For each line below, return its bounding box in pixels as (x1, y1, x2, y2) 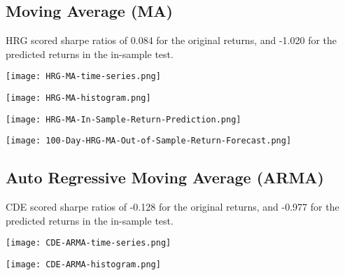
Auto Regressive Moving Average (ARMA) (6, 167, 324, 188)
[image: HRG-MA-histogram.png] (6, 93, 151, 104)
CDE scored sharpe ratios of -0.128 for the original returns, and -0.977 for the (6, 199, 339, 214)
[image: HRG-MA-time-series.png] (6, 71, 161, 82)
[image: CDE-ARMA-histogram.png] (6, 260, 161, 270)
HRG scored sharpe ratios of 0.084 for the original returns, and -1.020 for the (6, 33, 337, 48)
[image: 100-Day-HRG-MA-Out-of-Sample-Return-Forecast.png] (6, 136, 292, 146)
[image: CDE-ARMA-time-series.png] (6, 238, 171, 248)
